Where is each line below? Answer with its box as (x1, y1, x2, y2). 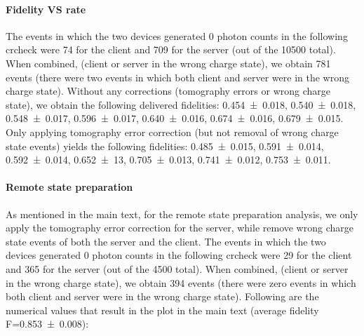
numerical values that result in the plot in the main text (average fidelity (6, 302, 319, 317)
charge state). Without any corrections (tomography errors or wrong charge (6, 83, 331, 98)
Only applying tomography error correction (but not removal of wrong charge (6, 124, 339, 139)
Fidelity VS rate (6, 1, 86, 16)
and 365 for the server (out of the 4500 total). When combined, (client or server (6, 261, 349, 276)
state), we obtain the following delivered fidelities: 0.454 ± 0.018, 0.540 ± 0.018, (6, 97, 356, 112)
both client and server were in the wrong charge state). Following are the (6, 289, 319, 304)
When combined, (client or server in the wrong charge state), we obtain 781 (6, 55, 331, 70)
